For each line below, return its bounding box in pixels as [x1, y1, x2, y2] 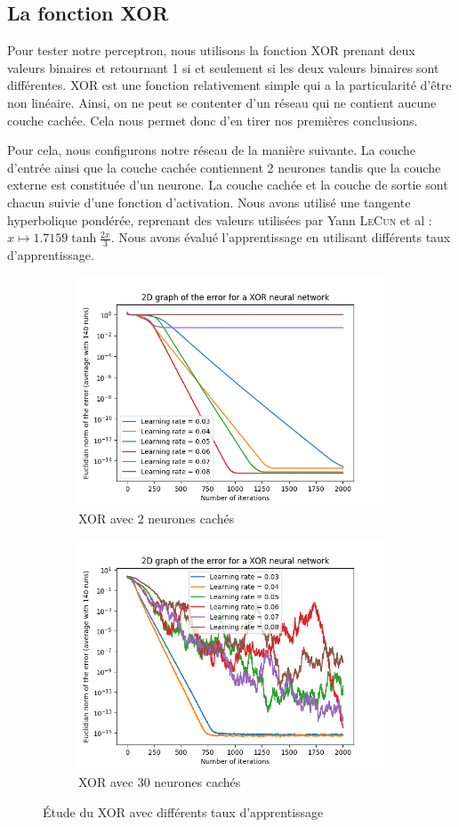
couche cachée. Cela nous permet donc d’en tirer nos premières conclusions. [7, 110, 418, 129]
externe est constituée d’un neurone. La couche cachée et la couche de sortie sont [7, 175, 448, 194]
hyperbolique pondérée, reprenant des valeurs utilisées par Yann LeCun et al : [7, 210, 432, 229]
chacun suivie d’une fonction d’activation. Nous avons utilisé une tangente [7, 192, 411, 211]
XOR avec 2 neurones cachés [78, 509, 235, 528]
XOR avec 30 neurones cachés [78, 773, 241, 791]
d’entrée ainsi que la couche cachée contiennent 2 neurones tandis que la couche [7, 158, 441, 176]
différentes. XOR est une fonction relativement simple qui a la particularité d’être [7, 76, 452, 94]
